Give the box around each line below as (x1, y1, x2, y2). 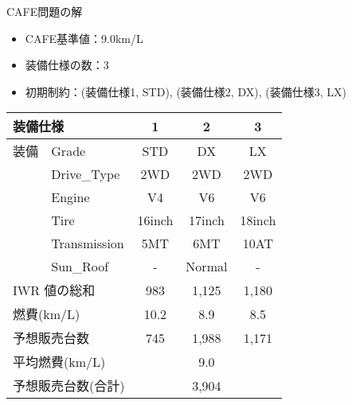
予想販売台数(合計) (13, 376, 125, 395)
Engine (51, 188, 90, 207)
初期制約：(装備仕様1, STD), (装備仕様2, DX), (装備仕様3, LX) (25, 83, 346, 99)
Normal (186, 257, 228, 276)
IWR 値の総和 (13, 281, 96, 300)
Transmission (51, 234, 124, 253)
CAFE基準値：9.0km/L (25, 29, 143, 46)
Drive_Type (51, 165, 120, 184)
